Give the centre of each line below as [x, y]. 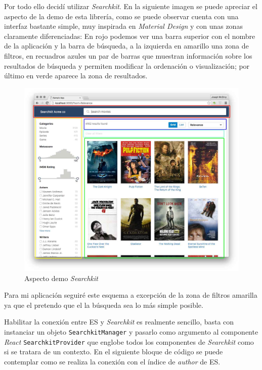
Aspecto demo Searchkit [61, 278]
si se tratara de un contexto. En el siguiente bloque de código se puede [114, 352]
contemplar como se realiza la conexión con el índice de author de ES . [112, 361]
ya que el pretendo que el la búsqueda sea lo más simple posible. [104, 305]
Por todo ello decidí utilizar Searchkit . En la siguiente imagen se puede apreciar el [131, 6]
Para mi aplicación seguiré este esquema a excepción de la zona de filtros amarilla [131, 295]
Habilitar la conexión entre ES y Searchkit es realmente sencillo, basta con [119, 322]
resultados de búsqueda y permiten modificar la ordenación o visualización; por [127, 65]
